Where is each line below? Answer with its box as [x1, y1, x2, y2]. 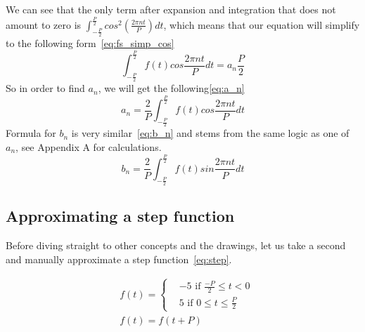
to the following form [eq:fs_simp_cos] [6, 36, 174, 51]
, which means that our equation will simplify [163, 17, 360, 32]
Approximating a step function [6, 205, 235, 227]
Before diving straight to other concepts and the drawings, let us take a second [6, 238, 346, 253]
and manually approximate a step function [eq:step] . [6, 251, 232, 266]
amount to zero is [6, 17, 82, 32]
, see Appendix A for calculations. [15, 139, 162, 154]
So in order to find [6, 81, 85, 95]
